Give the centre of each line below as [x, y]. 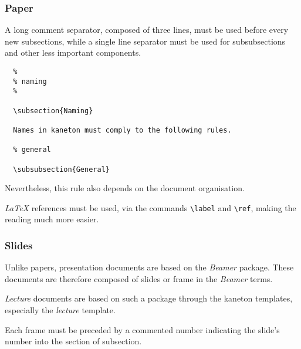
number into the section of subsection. [73, 341]
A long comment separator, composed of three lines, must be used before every [147, 30]
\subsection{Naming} [53, 111]
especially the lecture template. [60, 310]
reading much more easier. [52, 219]
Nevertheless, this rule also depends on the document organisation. [125, 188]
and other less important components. [73, 52]
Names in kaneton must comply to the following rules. [122, 130]
